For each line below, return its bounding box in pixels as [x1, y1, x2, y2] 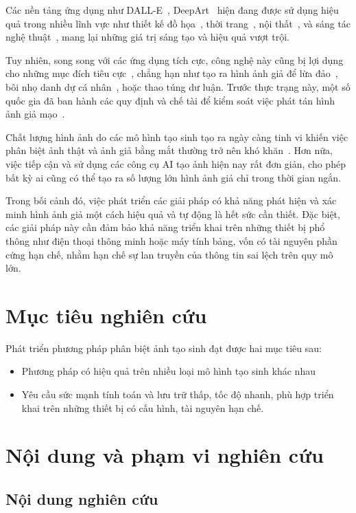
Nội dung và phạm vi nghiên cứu [5, 441, 324, 469]
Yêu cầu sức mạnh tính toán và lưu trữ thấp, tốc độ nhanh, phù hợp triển [21, 387, 334, 401]
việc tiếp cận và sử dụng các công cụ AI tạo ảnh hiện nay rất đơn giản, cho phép [5, 156, 346, 171]
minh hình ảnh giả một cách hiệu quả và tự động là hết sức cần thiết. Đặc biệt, [5, 206, 340, 221]
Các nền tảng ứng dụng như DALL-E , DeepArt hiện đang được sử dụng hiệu [5, 3, 339, 17]
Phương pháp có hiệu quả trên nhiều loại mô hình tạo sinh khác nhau [21, 364, 316, 378]
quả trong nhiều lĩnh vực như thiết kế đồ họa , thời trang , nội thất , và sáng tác [5, 16, 351, 30]
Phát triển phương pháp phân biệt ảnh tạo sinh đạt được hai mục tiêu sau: [5, 340, 322, 355]
